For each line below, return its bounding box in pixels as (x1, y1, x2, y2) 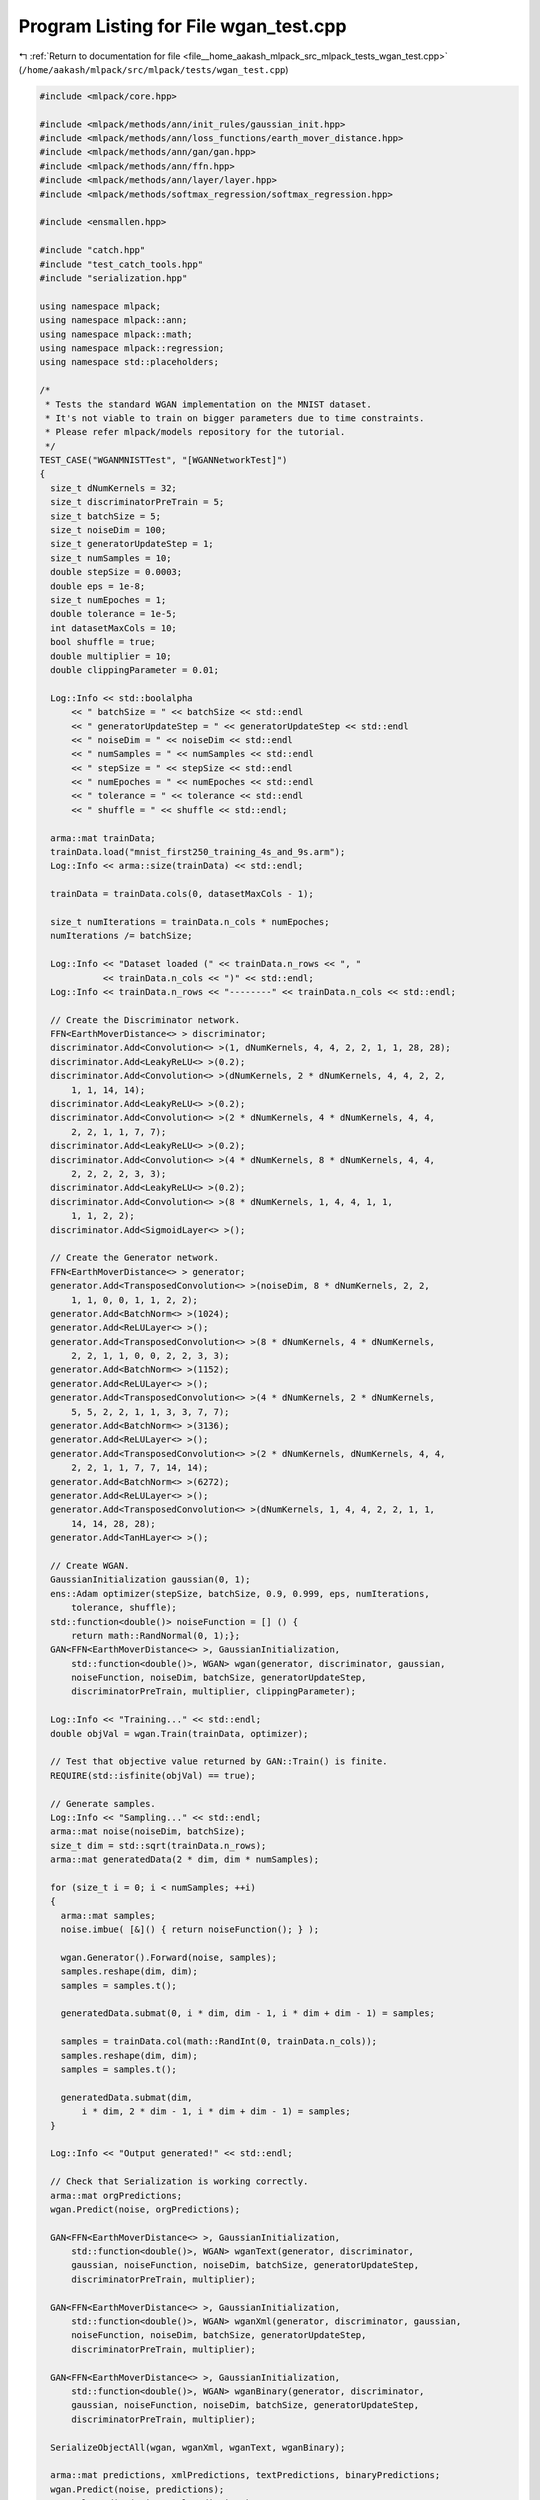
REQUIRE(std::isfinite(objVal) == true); (50, 1770, 257, 1781)
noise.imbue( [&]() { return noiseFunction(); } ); (60, 1924, 320, 1935)
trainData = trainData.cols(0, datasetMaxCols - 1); (50, 888, 314, 900)
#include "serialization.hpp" (39, 273, 188, 284)
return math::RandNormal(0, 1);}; (71, 1630, 240, 1641)
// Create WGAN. (50, 1560, 130, 1571)
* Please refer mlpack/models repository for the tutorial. (45, 426, 346, 438)
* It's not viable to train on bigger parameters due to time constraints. (45, 412, 425, 424)
